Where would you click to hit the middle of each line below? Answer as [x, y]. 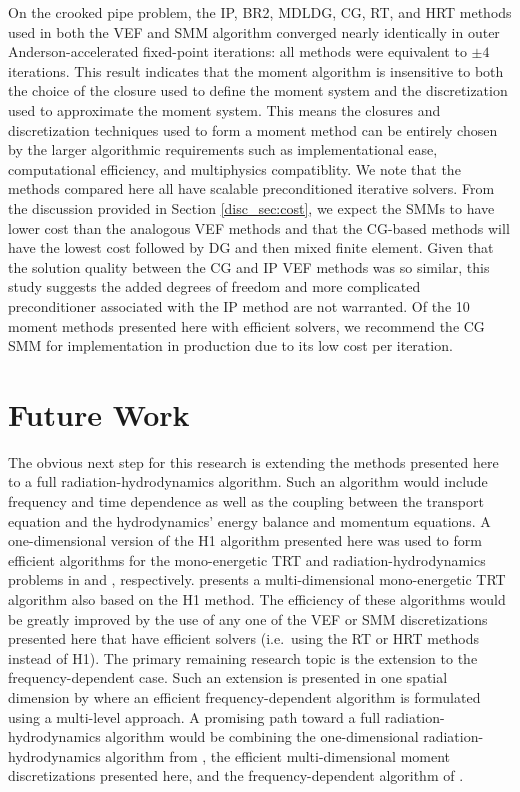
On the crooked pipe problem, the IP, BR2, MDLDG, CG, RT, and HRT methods [260, 12]
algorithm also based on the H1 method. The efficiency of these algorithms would [257, 598]
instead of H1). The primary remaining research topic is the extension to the [243, 657]
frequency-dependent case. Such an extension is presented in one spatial [228, 677]
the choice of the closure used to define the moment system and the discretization [258, 90]
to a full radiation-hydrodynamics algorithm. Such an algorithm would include [248, 481]
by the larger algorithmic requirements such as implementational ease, [223, 149]
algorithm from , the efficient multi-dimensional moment [278, 755]
